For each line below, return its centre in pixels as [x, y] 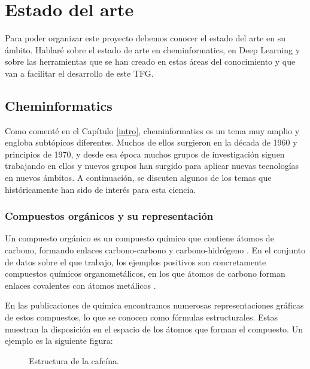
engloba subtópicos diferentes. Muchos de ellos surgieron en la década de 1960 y [151, 142]
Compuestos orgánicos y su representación [109, 216]
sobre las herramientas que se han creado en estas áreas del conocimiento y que [150, 61]
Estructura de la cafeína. [74, 360]
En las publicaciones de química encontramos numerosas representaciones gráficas [154, 305]
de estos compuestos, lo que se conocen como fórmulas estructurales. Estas [141, 317]
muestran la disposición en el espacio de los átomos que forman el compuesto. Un [154, 329]
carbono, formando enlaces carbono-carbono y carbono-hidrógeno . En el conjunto [155, 250]
